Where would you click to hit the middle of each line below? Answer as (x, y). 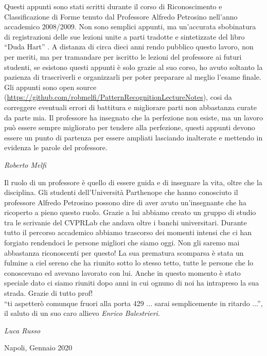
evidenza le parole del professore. (56, 147)
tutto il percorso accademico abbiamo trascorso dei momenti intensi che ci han (128, 232)
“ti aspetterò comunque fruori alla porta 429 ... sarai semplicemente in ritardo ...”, (133, 303)
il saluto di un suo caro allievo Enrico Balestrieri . (82, 313)
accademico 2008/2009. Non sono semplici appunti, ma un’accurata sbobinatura (130, 26)
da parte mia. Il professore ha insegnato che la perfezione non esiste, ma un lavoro (133, 117)
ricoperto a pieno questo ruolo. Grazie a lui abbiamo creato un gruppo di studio (130, 212)
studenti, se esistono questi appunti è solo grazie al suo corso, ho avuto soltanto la (133, 67)
